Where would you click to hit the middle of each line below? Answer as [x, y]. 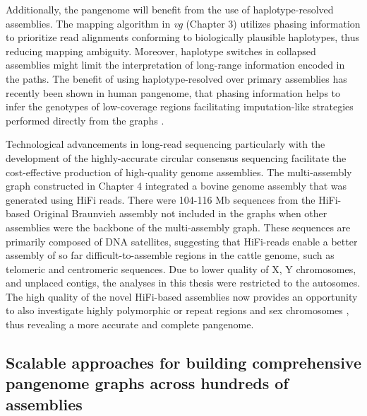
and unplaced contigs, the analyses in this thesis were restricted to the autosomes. [183, 283]
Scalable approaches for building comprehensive [183, 363]
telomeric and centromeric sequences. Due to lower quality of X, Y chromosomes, [181, 268]
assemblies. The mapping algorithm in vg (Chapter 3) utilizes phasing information [183, 23]
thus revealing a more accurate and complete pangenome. [130, 324]
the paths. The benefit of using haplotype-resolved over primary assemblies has [176, 78]
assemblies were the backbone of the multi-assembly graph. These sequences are [178, 227]
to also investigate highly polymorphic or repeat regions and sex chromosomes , [178, 310]
